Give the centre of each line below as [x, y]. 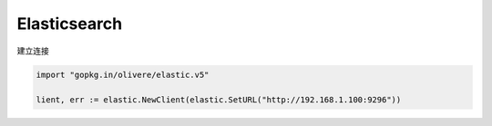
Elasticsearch [70, 24]
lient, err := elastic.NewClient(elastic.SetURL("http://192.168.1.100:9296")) [219, 100]
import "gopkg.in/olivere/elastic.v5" [123, 74]
